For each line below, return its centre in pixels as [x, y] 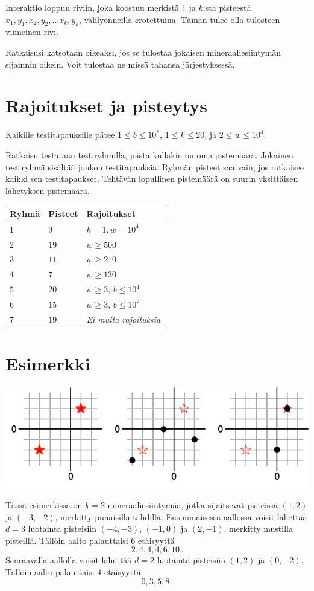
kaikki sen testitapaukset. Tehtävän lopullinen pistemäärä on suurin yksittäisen [152, 179]
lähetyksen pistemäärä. [48, 190]
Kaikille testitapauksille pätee [60, 134]
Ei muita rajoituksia [124, 319]
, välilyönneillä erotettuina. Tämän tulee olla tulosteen [180, 19]
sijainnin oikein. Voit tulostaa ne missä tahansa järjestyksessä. [120, 64]
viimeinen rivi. [32, 32]
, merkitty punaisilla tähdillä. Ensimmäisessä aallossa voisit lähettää [181, 516]
